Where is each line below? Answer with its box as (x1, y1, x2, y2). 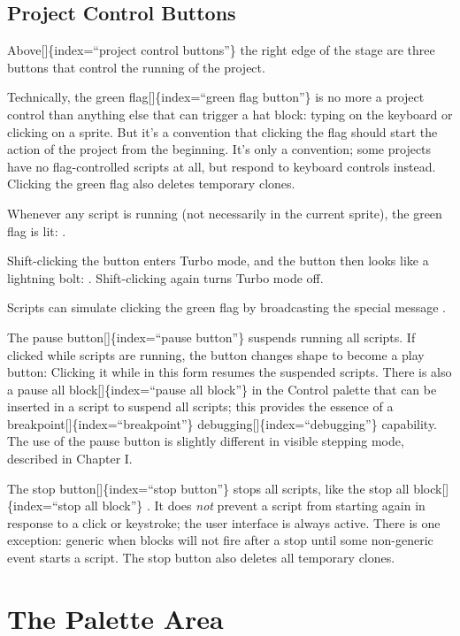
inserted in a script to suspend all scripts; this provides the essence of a (7, 397, 394, 416)
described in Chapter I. (7, 449, 133, 468)
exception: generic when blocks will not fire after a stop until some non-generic (7, 531, 433, 549)
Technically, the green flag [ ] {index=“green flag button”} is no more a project (7, 88, 425, 106)
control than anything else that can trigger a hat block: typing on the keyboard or (7, 104, 453, 123)
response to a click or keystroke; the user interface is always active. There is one (7, 513, 441, 532)
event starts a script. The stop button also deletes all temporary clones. (7, 548, 395, 567)
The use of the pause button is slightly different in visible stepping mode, (7, 432, 404, 450)
